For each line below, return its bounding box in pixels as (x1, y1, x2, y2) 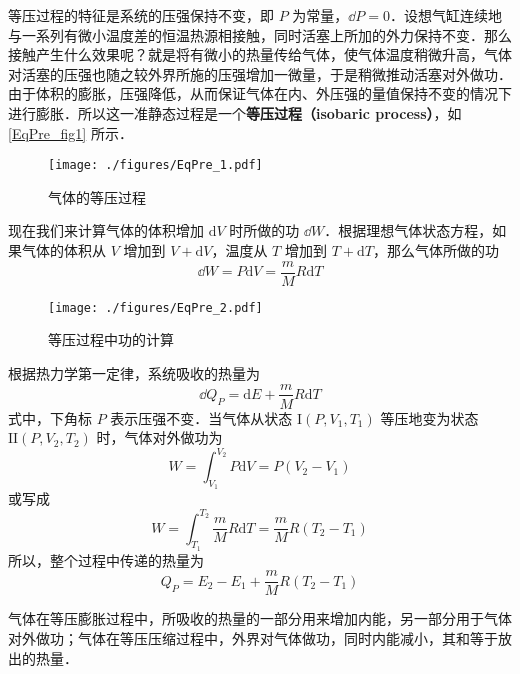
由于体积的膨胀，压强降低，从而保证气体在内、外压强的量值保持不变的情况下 (8, 83, 512, 104)
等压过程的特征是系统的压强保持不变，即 (8, 5, 274, 25)
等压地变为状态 (380, 407, 479, 428)
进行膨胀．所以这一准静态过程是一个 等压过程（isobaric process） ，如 (8, 102, 462, 123)
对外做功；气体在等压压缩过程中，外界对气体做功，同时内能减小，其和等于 (8, 628, 498, 648)
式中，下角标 (8, 407, 92, 428)
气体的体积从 (21, 240, 106, 260)
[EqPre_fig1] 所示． (8, 122, 133, 143)
